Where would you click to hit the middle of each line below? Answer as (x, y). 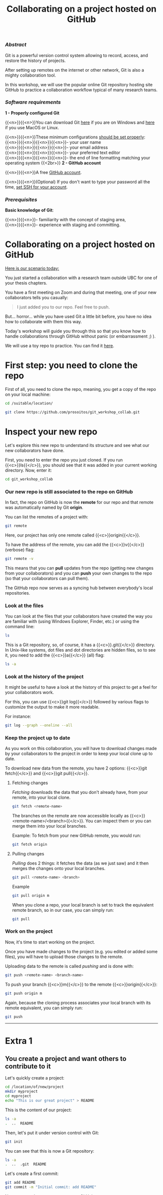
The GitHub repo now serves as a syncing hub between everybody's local (79, 588)
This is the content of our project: (38, 1110)
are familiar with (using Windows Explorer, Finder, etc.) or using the (72, 621)
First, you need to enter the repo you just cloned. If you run (64, 460)
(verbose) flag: (20, 550)
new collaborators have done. (35, 450)
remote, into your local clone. (41, 797)
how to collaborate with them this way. (44, 322)
